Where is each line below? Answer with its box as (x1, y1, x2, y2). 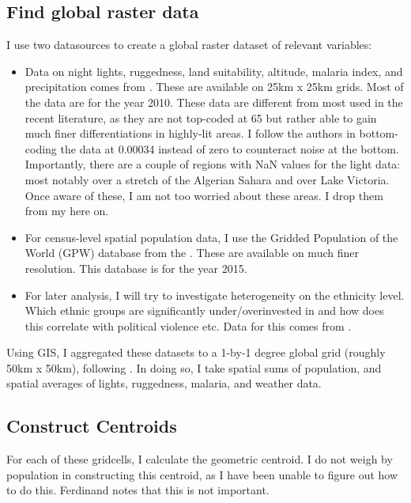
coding (25, 140, 57, 157)
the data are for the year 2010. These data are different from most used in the (25, 93, 403, 110)
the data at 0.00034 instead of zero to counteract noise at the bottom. (60, 140, 399, 157)
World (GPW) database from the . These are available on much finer (25, 244, 359, 261)
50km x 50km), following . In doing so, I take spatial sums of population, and (6, 359, 382, 376)
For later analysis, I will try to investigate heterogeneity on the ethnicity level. (25, 286, 405, 303)
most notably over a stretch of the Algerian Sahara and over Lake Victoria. (25, 171, 390, 187)
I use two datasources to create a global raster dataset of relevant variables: (6, 36, 372, 53)
